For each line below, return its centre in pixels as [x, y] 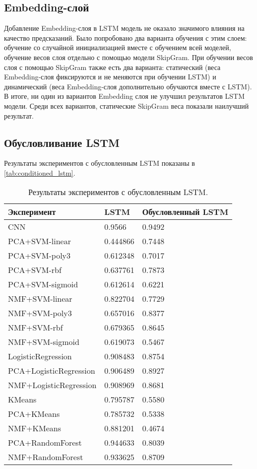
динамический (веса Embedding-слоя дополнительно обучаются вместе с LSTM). [128, 86]
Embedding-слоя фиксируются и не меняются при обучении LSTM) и [110, 77]
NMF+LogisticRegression [52, 385]
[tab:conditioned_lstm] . [40, 172]
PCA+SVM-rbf [35, 269]
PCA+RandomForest [45, 442]
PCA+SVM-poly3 [39, 255]
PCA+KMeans [34, 413]
